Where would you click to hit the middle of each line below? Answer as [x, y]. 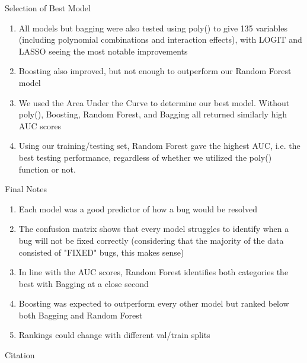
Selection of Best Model [48, 8]
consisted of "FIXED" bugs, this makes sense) [101, 252]
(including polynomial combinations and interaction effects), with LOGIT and [160, 39]
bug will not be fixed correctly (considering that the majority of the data [151, 240]
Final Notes [26, 189]
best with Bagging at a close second [84, 283]
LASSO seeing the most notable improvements [103, 51]
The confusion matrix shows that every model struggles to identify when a [154, 229]
